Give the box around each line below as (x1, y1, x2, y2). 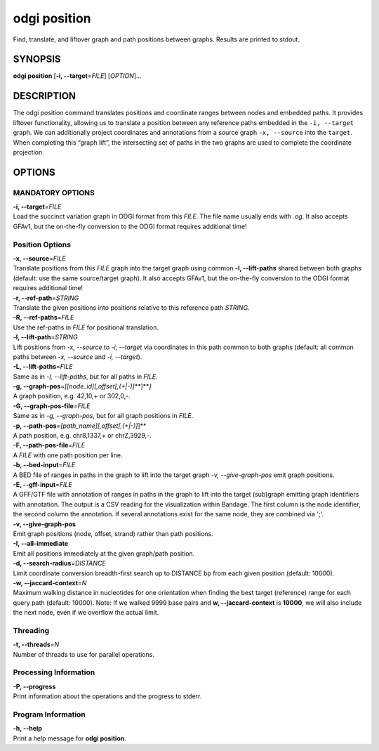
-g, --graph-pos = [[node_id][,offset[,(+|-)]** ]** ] (13, 382, 152, 391)
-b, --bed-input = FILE (13, 461, 76, 469)
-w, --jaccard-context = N (13, 578, 87, 587)
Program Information (13, 710, 86, 719)
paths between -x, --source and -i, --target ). (13, 352, 142, 361)
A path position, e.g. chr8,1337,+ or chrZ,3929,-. (13, 431, 152, 440)
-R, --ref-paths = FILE (13, 313, 74, 322)
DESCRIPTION (13, 90, 77, 102)
